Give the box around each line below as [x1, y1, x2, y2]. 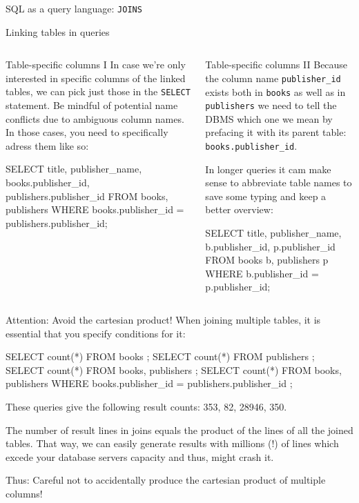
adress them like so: [6, 138, 89, 152]
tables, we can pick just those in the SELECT [6, 84, 191, 99]
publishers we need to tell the [205, 98, 337, 112]
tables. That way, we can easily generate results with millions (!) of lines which [6, 436, 339, 451]
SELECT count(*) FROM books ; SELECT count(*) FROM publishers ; [6, 349, 315, 364]
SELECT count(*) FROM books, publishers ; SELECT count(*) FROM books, [6, 362, 342, 377]
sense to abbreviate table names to [205, 175, 352, 190]
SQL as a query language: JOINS [6, 1, 142, 15]
